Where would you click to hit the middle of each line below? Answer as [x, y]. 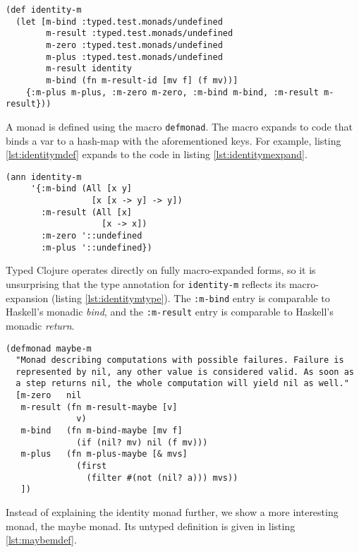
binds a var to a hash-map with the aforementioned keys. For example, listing [174, 140]
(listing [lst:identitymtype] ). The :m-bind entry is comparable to [191, 298]
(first [92, 466]
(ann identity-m [44, 177]
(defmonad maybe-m [49, 348]
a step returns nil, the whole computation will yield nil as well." [182, 384]
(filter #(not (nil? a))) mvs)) [162, 478]
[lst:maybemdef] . [41, 540]
